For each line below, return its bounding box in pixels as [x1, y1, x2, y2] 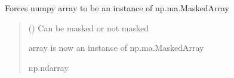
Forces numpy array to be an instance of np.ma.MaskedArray [5, 2, 229, 14]
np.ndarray [28, 61, 69, 73]
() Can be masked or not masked [28, 21, 149, 34]
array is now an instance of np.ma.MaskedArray [28, 41, 204, 54]
